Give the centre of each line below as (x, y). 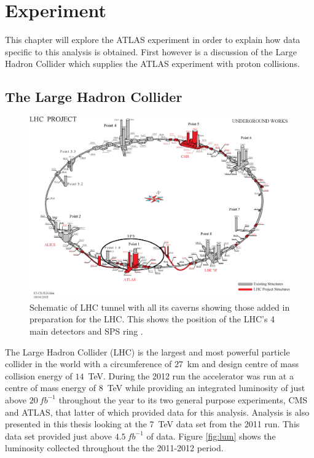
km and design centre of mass (243, 364)
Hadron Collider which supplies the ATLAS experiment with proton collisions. (152, 64)
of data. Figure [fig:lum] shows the (211, 436)
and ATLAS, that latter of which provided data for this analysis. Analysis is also (157, 412)
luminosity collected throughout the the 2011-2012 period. (114, 448)
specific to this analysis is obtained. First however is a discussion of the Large (151, 51)
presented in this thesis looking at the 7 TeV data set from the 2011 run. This (152, 424)
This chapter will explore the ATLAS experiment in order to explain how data (153, 40)
